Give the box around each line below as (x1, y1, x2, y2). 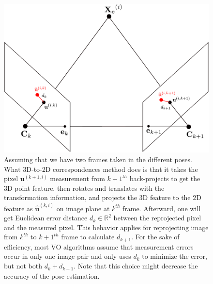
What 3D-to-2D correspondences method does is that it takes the (4, 164, 198, 174)
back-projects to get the (129, 173, 200, 184)
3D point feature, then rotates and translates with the (4, 183, 165, 193)
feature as (4, 203, 33, 213)
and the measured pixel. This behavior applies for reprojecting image (4, 222, 209, 232)
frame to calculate (61, 232, 115, 242)
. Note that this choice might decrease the (74, 261, 198, 271)
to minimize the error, (142, 251, 207, 261)
